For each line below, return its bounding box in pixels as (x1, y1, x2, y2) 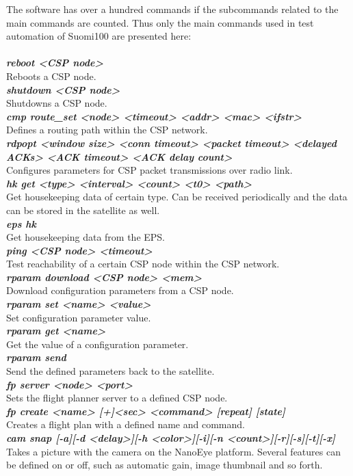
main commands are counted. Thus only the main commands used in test (6, 15, 314, 29)
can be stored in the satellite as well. (6, 202, 160, 217)
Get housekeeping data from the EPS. (6, 230, 166, 244)
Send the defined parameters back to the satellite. (6, 364, 215, 378)
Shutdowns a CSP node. (6, 96, 107, 110)
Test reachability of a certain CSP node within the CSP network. (6, 256, 280, 271)
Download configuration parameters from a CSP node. (6, 283, 234, 297)
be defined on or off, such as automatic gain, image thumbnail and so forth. (6, 458, 323, 472)
